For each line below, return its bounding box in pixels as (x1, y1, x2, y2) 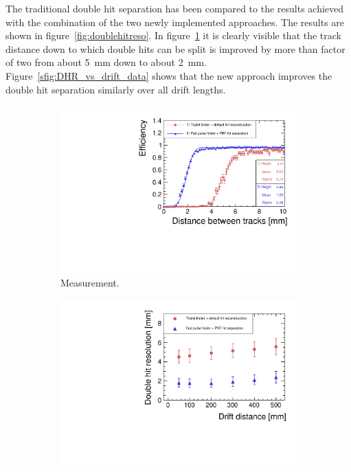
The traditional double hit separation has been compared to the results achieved (5, 1, 344, 15)
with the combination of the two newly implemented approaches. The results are (5, 14, 345, 29)
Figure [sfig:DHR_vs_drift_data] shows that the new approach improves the (5, 68, 332, 82)
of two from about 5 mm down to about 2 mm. (5, 55, 207, 69)
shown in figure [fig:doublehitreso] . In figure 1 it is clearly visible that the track (5, 28, 342, 43)
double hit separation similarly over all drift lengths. (5, 82, 226, 96)
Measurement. (60, 275, 120, 289)
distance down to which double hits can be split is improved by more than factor (5, 41, 346, 56)
